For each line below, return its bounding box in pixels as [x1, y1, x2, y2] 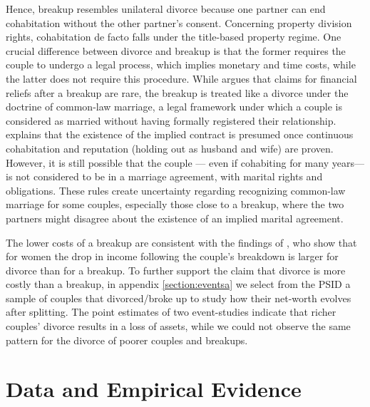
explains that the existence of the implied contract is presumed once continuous [6, 127, 354, 142]
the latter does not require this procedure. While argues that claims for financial [6, 71, 357, 86]
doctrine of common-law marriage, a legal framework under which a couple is [6, 99, 343, 114]
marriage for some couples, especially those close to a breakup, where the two [6, 197, 344, 212]
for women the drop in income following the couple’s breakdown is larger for [6, 249, 339, 264]
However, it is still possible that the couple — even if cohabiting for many [6, 155, 329, 170]
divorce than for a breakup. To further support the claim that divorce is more [6, 262, 346, 277]
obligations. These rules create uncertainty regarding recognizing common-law [6, 182, 346, 197]
